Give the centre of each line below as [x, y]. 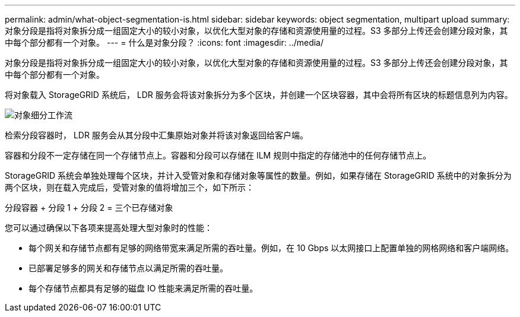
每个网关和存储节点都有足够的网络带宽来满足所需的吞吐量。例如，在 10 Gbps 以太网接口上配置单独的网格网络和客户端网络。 [271, 248]
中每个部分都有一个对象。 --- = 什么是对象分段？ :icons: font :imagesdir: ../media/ [164, 42]
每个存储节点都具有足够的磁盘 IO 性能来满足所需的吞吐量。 [143, 288]
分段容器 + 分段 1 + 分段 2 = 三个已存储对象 [89, 207]
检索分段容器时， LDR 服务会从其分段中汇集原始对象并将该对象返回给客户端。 [156, 135]
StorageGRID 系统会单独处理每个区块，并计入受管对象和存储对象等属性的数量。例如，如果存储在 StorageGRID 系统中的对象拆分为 [258, 175]
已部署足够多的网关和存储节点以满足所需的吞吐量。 [128, 268]
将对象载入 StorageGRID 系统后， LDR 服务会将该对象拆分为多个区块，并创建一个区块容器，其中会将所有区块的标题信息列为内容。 [259, 95]
